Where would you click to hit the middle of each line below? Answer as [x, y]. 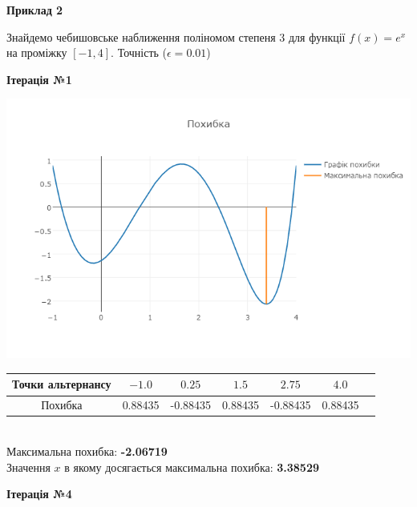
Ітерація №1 [39, 79]
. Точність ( [139, 52]
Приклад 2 [35, 10]
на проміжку [37, 52]
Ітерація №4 [39, 494]
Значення [28, 467]
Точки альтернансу [62, 384]
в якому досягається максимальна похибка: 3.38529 [192, 467]
